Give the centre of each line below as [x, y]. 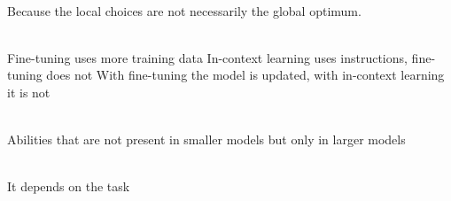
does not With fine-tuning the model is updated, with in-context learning [245, 75]
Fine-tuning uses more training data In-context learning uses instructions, [207, 57]
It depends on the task [69, 186]
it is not [29, 92]
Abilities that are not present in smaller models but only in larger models [206, 139]
